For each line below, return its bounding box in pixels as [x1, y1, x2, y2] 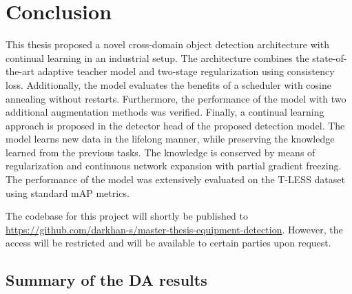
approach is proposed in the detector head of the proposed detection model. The [6, 118, 345, 132]
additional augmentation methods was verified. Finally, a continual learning [6, 105, 324, 119]
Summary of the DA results [6, 269, 207, 291]
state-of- [312, 50, 347, 65]
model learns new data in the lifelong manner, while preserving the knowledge [6, 132, 335, 146]
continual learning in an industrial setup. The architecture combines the [6, 50, 309, 65]
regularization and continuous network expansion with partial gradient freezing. [6, 158, 342, 173]
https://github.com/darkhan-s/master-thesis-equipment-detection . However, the [6, 222, 343, 236]
